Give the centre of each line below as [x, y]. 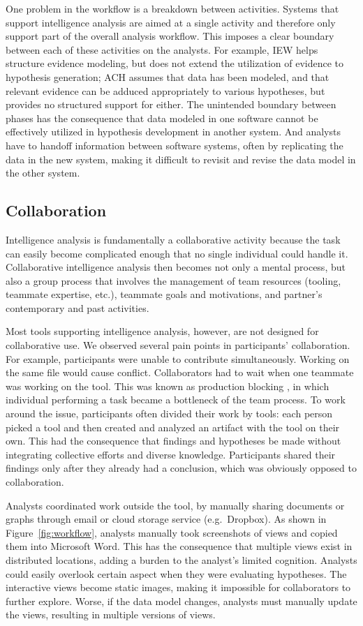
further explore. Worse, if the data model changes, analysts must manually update [181, 601]
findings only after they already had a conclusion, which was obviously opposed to [181, 468]
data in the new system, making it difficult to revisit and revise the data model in [181, 159]
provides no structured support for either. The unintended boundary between [171, 104]
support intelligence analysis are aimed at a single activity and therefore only [171, 22]
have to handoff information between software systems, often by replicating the [175, 145]
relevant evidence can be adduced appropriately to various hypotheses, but [165, 90]
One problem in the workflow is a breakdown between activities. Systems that [172, 8]
